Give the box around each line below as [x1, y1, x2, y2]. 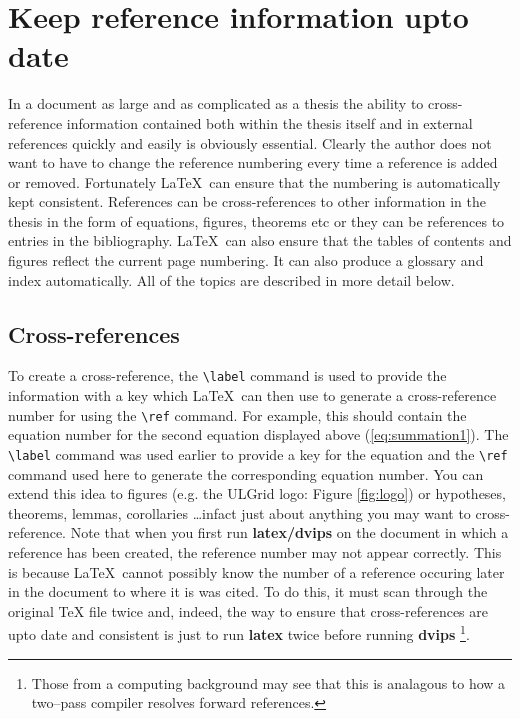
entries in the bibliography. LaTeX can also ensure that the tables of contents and [8, 230, 512, 251]
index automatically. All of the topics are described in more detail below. [8, 269, 455, 290]
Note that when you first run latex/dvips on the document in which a [70, 522, 509, 543]
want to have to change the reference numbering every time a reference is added [8, 152, 498, 173]
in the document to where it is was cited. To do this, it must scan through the [8, 581, 488, 602]
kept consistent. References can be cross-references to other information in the [8, 191, 487, 212]
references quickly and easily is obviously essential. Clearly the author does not [8, 132, 492, 153]
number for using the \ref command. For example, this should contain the [8, 404, 467, 425]
